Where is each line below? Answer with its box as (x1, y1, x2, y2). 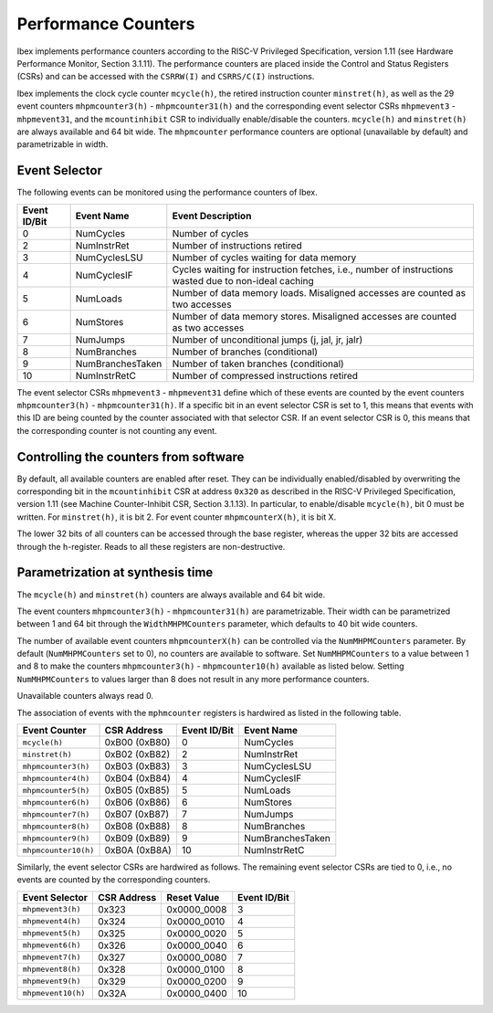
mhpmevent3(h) (22, 904, 81, 914)
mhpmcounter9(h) (22, 833, 90, 843)
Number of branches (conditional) (172, 345, 319, 358)
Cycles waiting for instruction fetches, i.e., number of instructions (172, 263, 454, 276)
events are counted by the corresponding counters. (16, 874, 211, 885)
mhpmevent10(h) (22, 988, 86, 998)
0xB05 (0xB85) (104, 784, 171, 797)
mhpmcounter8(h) (22, 821, 90, 831)
